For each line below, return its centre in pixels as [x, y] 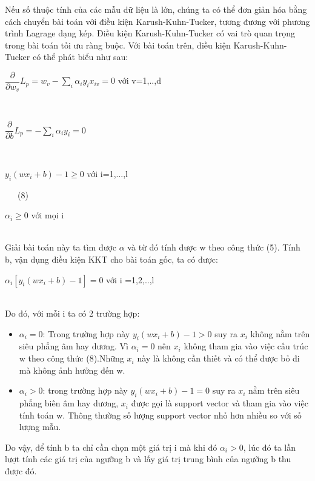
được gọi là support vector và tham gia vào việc [220, 403]
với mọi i [48, 215]
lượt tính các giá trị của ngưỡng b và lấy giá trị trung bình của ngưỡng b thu [148, 459]
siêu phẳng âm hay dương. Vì [74, 346]
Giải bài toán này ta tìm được [61, 247]
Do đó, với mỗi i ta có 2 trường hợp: [72, 313]
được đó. [21, 471]
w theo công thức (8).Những [71, 358]
